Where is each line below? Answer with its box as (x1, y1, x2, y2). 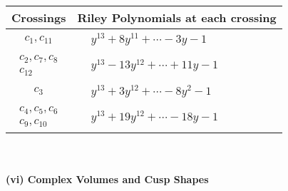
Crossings (11, 9, 66, 26)
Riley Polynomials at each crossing (77, 9, 277, 26)
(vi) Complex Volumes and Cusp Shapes (6, 171, 209, 186)
